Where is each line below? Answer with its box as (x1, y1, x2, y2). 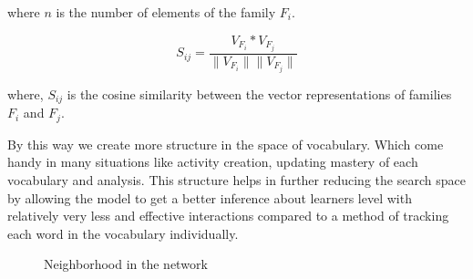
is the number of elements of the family (56, 3, 276, 21)
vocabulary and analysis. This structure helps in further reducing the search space (7, 170, 466, 189)
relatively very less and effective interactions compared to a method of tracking (7, 206, 449, 225)
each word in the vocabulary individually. (7, 223, 239, 243)
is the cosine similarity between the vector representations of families (67, 84, 452, 103)
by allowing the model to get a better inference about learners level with (7, 188, 412, 207)
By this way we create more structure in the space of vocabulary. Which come (7, 134, 444, 153)
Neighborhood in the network (44, 254, 208, 274)
